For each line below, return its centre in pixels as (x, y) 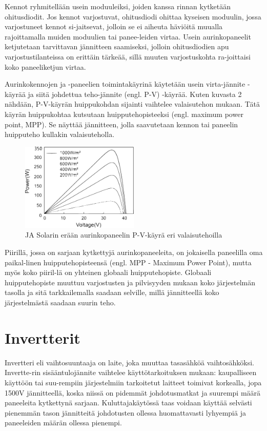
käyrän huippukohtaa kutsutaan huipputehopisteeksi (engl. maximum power (124, 114)
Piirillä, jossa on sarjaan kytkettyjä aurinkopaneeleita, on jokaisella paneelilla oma (134, 252)
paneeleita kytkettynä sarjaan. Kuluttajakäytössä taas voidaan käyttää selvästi (128, 403)
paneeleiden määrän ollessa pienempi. (63, 423)
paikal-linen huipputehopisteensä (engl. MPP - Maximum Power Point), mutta (128, 262)
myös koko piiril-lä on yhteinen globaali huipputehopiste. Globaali (108, 272)
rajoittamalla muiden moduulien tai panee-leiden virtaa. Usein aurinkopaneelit (128, 36)
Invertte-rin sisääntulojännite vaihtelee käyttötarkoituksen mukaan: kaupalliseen (131, 372)
